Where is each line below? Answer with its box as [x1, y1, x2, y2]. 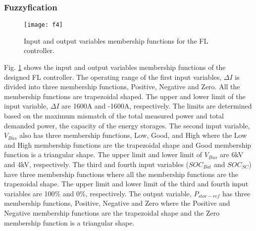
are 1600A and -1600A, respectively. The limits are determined [61, 101, 252, 111]
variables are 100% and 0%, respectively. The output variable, [4, 188, 192, 198]
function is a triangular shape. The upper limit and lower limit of [4, 149, 203, 160]
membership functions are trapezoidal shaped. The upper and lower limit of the [4, 91, 246, 101]
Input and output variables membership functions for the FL [24, 35, 208, 46]
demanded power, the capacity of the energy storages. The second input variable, [4, 120, 250, 130]
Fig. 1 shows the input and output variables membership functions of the [4, 62, 226, 72]
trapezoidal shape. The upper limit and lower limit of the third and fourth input [4, 178, 249, 189]
